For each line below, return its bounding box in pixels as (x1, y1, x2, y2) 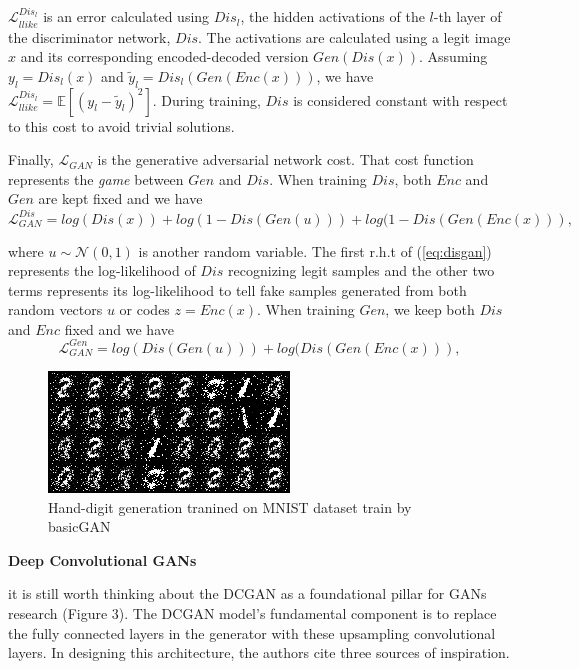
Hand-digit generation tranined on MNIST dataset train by (48, 496, 412, 517)
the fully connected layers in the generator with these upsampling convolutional (8, 622, 496, 643)
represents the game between (8, 168, 184, 189)
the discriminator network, (8, 26, 171, 47)
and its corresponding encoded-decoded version (20, 46, 309, 67)
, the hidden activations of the (240, 6, 425, 27)
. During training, (152, 89, 261, 110)
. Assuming (419, 46, 488, 67)
